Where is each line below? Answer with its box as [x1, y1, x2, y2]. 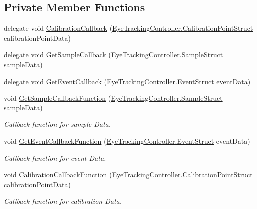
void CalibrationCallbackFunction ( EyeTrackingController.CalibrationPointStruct [4, 169, 253, 180]
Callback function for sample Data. [4, 119, 111, 129]
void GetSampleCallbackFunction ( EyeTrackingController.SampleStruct [4, 93, 223, 103]
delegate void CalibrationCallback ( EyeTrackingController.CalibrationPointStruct [4, 23, 253, 33]
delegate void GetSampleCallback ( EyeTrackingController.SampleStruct [4, 49, 223, 60]
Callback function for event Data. [4, 152, 106, 163]
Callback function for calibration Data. [4, 196, 122, 206]
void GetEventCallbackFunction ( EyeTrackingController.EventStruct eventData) [4, 135, 250, 146]
